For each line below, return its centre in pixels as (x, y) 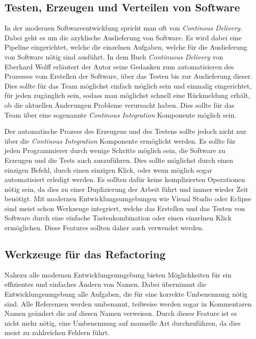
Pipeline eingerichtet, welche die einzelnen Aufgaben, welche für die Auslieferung (126, 47)
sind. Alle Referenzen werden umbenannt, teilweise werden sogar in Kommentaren (128, 303)
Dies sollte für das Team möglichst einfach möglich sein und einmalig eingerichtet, (128, 85)
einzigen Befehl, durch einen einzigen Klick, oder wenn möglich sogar (108, 169)
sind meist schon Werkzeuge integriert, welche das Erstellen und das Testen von (125, 208)
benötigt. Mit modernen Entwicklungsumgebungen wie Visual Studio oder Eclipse (128, 199)
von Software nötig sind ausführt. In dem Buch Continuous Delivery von (114, 56)
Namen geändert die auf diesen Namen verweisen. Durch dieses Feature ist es (121, 313)
